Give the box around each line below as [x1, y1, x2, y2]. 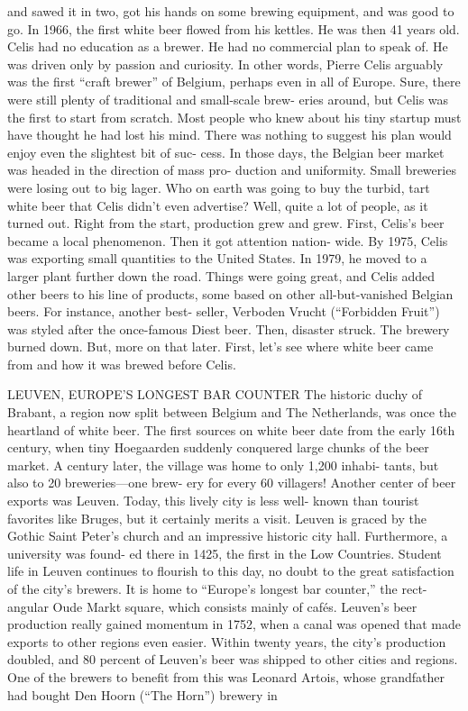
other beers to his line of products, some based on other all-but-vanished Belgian [7, 284, 454, 303]
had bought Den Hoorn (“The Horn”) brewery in [7, 685, 278, 704]
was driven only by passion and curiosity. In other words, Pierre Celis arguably [7, 54, 444, 73]
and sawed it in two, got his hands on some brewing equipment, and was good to [7, 2, 454, 20]
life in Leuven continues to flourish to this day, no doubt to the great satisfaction [7, 561, 454, 580]
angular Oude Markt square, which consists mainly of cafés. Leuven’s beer [7, 597, 418, 615]
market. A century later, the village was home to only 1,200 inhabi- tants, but [7, 455, 439, 474]
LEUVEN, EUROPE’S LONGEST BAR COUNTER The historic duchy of [7, 385, 423, 404]
